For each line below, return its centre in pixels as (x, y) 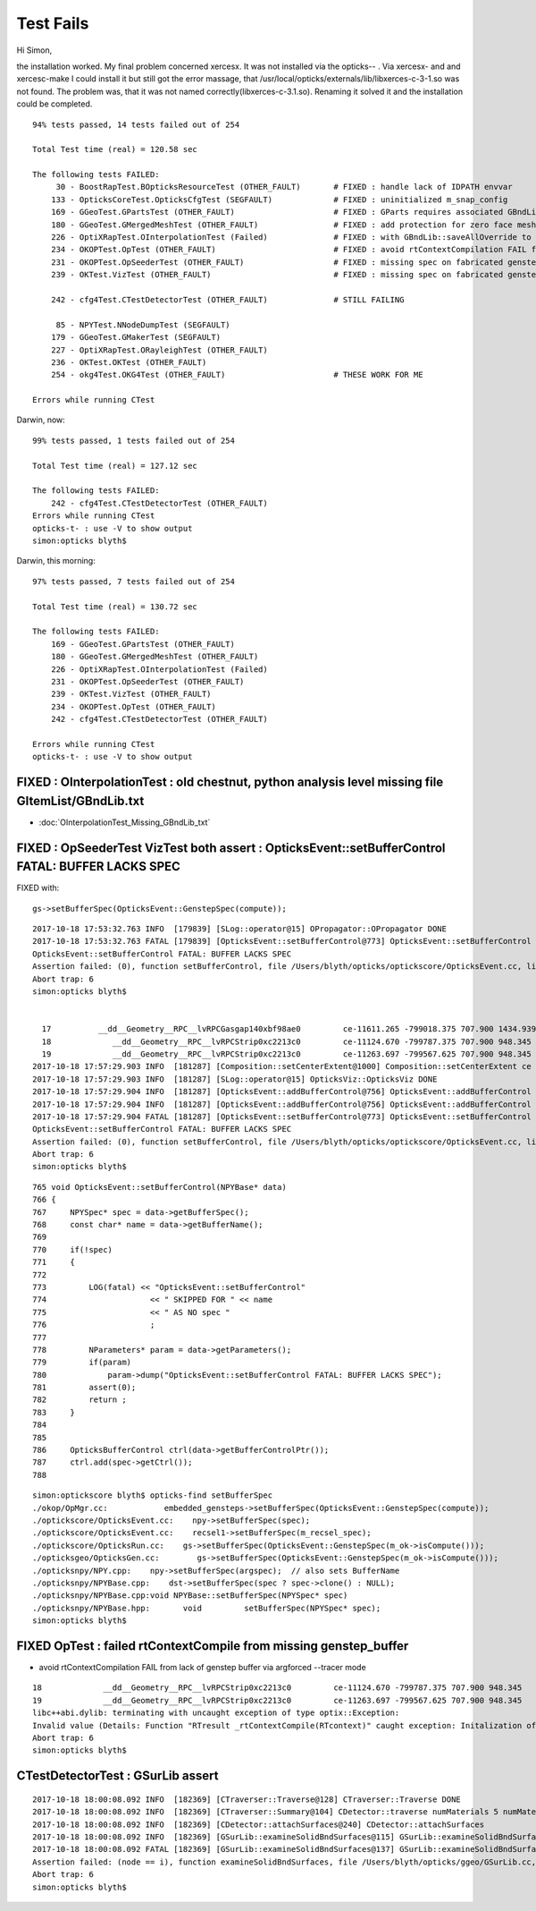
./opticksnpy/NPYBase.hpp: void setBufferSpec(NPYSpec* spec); (207, 1608)
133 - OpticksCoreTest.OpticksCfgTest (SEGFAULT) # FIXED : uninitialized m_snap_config (279, 200)
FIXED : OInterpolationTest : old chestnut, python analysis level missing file (230, 782)
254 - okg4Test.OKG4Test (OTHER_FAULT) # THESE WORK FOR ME (237, 375)
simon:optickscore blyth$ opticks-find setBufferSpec (152, 1495)
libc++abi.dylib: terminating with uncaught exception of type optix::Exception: (216, 1713)
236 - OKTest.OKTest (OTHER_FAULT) (129, 362)
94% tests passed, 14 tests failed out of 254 (136, 124)
